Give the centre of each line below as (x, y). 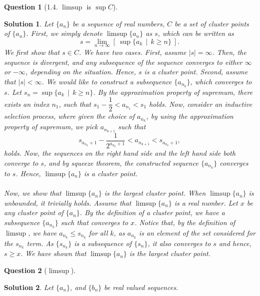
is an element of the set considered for (197, 232)
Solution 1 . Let (29, 23)
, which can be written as (196, 33)
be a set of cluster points (212, 23)
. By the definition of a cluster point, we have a (152, 212)
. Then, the (229, 52)
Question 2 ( (26, 270)
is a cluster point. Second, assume (196, 72)
